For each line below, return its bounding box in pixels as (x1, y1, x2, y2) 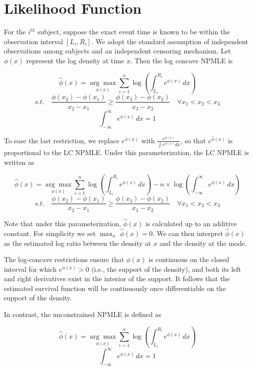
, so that (180, 135, 206, 145)
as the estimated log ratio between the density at (4, 238, 152, 248)
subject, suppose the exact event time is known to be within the (37, 26, 230, 37)
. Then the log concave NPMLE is (130, 55, 233, 65)
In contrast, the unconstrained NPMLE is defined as (4, 309, 161, 319)
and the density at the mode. (159, 238, 247, 248)
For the (4, 26, 26, 37)
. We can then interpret (152, 228, 223, 238)
